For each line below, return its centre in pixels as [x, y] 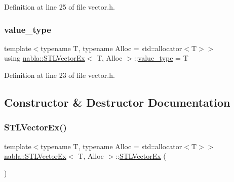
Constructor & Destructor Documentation [117, 102]
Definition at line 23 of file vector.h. [60, 75]
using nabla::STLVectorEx [45, 58]
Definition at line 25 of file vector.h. [60, 7]
